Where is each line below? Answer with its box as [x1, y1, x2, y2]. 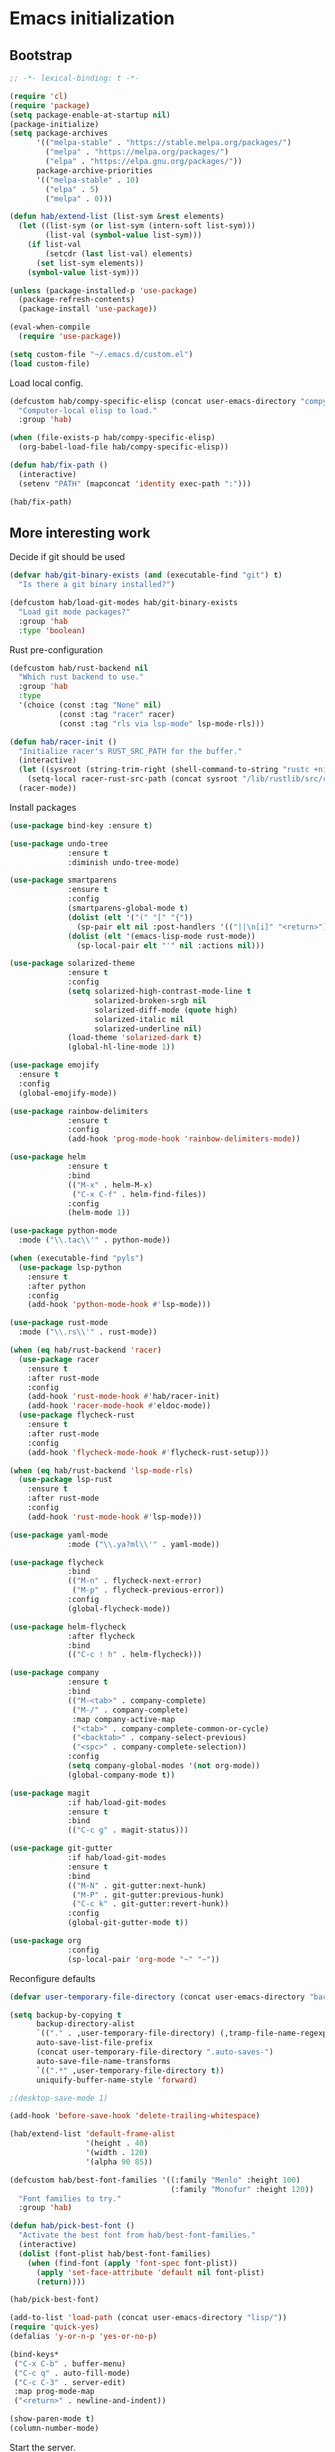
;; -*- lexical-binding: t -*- [9, 73, 140, 83]
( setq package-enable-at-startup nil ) [9, 110, 171, 120]
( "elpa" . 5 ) [45, 184, 100, 194]
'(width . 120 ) [85, 2148, 149, 2158]
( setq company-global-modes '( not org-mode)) [67, 1761, 261, 1771]
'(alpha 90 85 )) [85, 2157, 154, 2167]
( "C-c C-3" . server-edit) [13, 2377, 127, 2387]
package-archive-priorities [35, 165, 154, 176]
